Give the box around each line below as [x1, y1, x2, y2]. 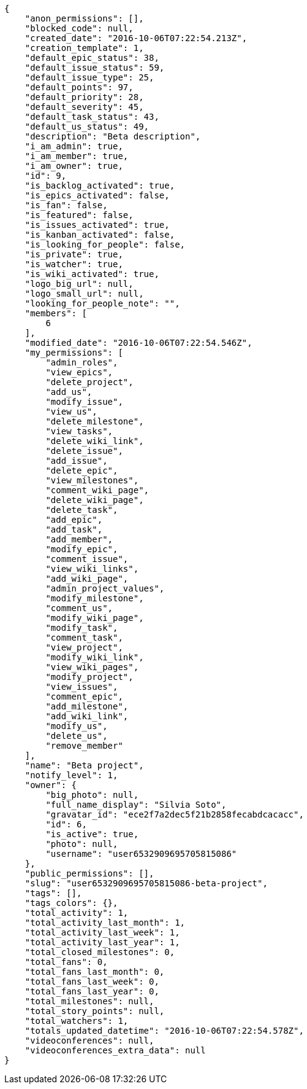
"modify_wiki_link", [45, 652, 144, 662]
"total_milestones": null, [25, 996, 154, 1006]
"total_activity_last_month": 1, [25, 918, 186, 927]
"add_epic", [45, 515, 103, 525]
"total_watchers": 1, [25, 1016, 129, 1026]
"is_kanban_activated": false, [25, 230, 175, 240]
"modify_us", [45, 721, 108, 731]
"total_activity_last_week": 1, [25, 927, 180, 937]
